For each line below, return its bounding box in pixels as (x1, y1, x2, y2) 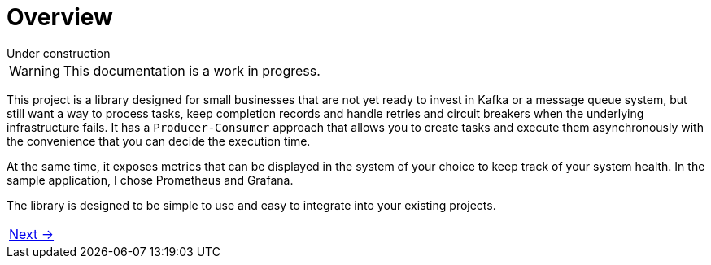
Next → (9, 225, 55, 242)
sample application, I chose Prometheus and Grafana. (7, 172, 294, 187)
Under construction (7, 46, 111, 60)
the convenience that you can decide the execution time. (7, 133, 311, 148)
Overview (7, 3, 113, 31)
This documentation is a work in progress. (63, 62, 321, 79)
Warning (9, 62, 60, 79)
